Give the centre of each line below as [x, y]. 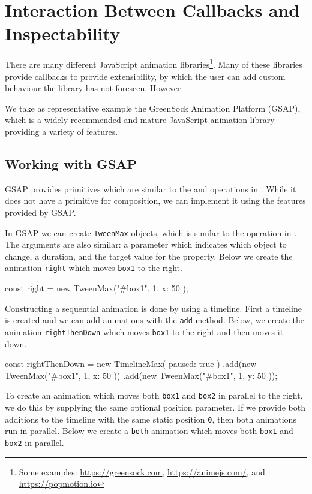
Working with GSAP [71, 163]
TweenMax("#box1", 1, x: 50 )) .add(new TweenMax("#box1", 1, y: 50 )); [141, 375]
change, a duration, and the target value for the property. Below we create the [149, 256]
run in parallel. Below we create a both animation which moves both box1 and [149, 431]
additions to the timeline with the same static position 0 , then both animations [151, 419]
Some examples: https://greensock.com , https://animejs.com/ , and [142, 472]
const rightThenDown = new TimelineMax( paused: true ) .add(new [131, 364]
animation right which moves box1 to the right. [94, 268]
